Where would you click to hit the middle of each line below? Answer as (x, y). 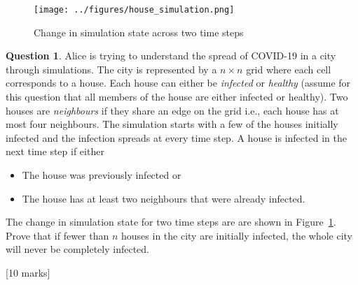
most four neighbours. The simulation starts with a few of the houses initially (172, 124)
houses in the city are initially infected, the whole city (237, 235)
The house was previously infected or (102, 175)
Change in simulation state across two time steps (139, 32)
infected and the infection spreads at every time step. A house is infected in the (176, 137)
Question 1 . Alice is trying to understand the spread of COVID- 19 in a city (171, 56)
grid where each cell (289, 69)
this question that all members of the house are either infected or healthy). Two (177, 97)
